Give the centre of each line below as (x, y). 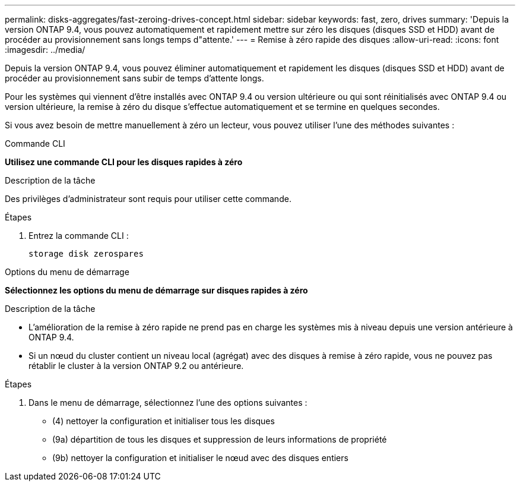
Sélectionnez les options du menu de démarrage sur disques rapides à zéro (156, 290)
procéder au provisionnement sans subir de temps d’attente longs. (134, 78)
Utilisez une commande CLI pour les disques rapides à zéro (124, 162)
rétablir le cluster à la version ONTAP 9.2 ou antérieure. (136, 366)
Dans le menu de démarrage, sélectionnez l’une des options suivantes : (168, 403)
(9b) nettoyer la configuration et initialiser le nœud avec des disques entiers (200, 458)
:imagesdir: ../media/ (45, 50)
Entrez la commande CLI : (79, 236)
